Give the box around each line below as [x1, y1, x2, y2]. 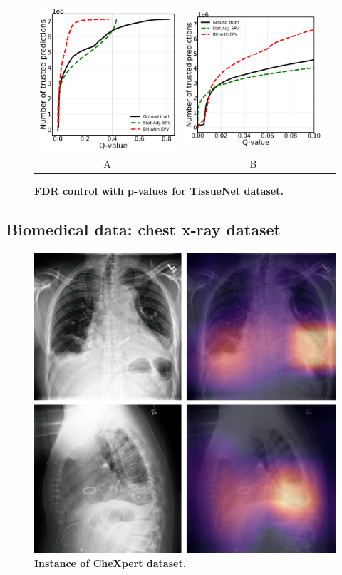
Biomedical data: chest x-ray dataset [6, 218, 281, 240]
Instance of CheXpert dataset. [34, 555, 187, 570]
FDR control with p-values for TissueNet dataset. [34, 183, 284, 198]
